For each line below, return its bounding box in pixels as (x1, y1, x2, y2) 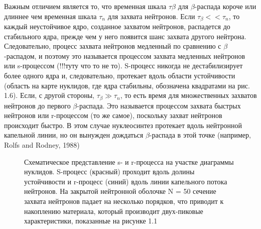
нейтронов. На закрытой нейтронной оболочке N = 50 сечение (24, 186, 216, 196)
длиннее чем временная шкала (4, 11, 97, 21)
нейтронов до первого (4, 100, 71, 110)
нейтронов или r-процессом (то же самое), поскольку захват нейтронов (4, 110, 222, 121)
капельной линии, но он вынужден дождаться (4, 130, 144, 140)
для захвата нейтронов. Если (107, 11, 195, 21)
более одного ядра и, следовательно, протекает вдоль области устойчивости (4, 70, 235, 81)
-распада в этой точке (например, (149, 130, 251, 140)
